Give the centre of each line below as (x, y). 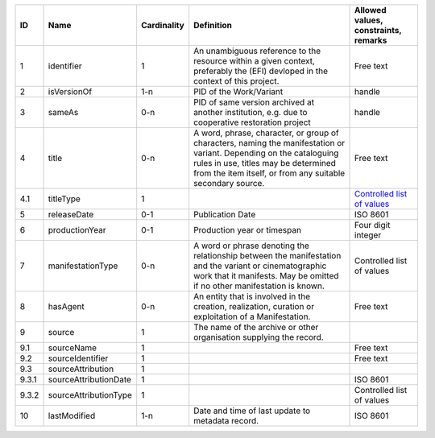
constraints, (378, 30)
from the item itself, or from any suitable (269, 173)
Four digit (373, 225)
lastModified (72, 416)
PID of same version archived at (254, 102)
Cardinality (163, 25)
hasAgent (66, 306)
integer (368, 235)
